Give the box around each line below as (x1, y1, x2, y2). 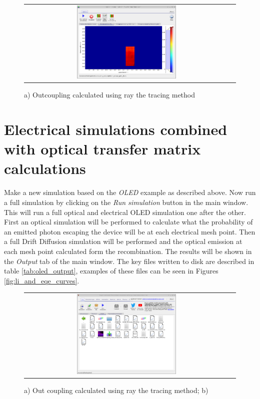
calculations (4, 158, 86, 178)
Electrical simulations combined (4, 119, 227, 139)
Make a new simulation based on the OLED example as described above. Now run (4, 187, 256, 197)
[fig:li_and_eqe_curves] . (4, 275, 79, 285)
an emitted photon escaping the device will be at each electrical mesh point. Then (4, 226, 255, 236)
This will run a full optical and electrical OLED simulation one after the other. (4, 206, 246, 217)
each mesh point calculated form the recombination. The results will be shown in (4, 245, 252, 256)
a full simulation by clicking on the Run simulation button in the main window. (4, 196, 248, 207)
